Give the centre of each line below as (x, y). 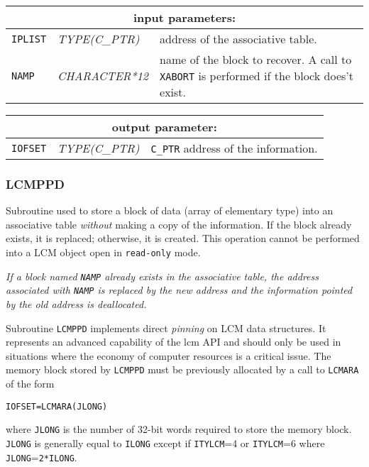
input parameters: (184, 17)
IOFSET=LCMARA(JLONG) (57, 406)
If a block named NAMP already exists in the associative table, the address (162, 276)
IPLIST (29, 39)
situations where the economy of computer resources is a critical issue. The (169, 355)
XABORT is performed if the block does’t (257, 76)
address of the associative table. (238, 39)
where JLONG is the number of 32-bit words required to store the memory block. (179, 429)
